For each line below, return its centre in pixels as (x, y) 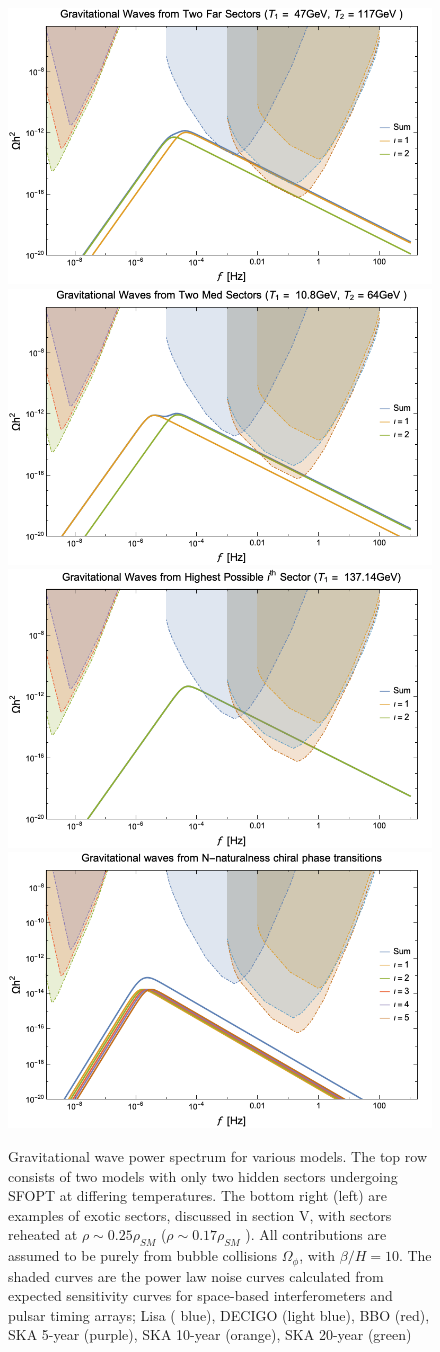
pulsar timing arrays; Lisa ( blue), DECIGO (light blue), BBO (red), (219, 1314)
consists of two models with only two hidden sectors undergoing (203, 1175)
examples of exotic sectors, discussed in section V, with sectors (200, 1214)
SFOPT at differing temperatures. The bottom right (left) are (198, 1195)
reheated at (43, 1234)
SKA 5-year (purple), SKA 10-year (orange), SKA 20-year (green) (210, 1334)
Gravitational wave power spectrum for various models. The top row (217, 1156)
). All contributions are (316, 1234)
